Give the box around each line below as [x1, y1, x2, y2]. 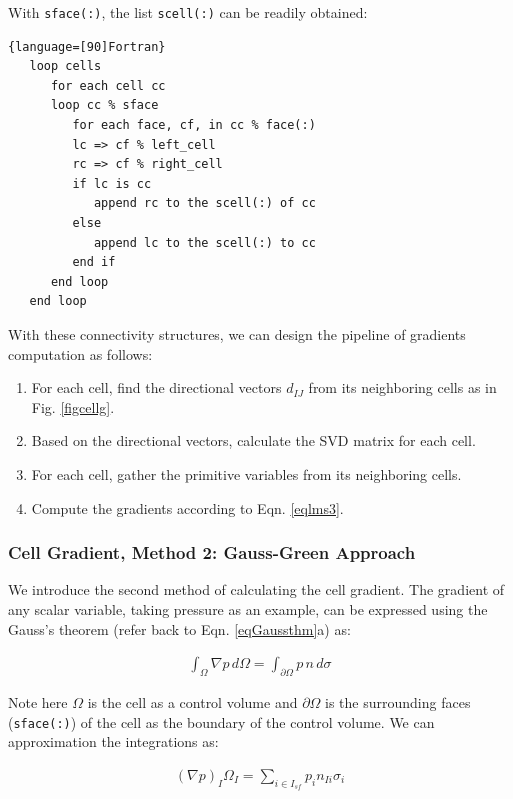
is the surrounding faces [325, 691, 471, 712]
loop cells [29, 59, 102, 74]
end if [72, 255, 116, 270]
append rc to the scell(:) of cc [93, 196, 316, 211]
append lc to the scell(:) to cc [93, 235, 316, 250]
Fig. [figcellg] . [31, 396, 115, 417]
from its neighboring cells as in [308, 377, 497, 398]
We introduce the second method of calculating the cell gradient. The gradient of [8, 579, 505, 600]
